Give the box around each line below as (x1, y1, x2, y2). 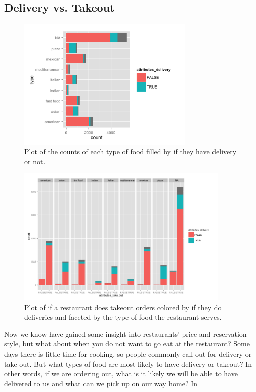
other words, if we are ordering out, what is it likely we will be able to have (4, 368, 238, 379)
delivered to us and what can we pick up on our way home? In (4, 378, 198, 388)
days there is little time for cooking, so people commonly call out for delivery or (4, 348, 252, 359)
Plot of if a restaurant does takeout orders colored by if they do (24, 301, 222, 312)
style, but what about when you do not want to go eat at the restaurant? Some (4, 338, 250, 349)
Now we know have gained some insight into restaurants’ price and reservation (4, 328, 247, 339)
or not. (24, 156, 46, 166)
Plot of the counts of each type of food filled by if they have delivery (24, 146, 237, 157)
